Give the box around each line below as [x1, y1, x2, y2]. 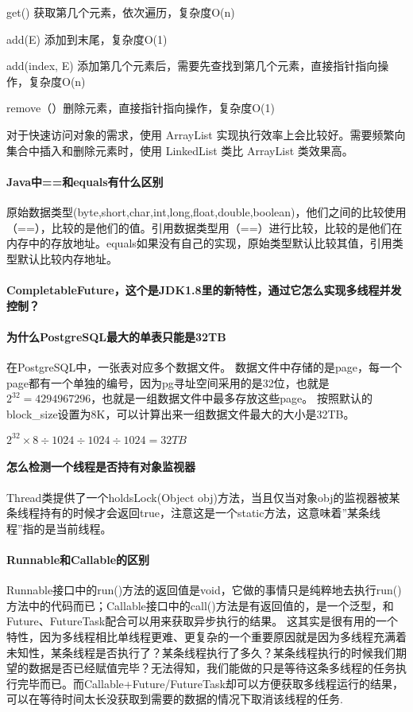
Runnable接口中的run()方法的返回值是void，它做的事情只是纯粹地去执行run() [6, 582, 402, 598]
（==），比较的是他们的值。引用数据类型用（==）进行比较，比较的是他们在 [6, 219, 403, 235]
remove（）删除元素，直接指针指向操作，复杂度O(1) [6, 99, 275, 116]
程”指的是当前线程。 [6, 519, 112, 536]
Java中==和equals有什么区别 [6, 173, 164, 189]
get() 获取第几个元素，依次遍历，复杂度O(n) [6, 4, 235, 20]
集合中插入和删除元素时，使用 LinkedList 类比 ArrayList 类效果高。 [6, 142, 353, 158]
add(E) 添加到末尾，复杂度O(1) [6, 30, 168, 47]
